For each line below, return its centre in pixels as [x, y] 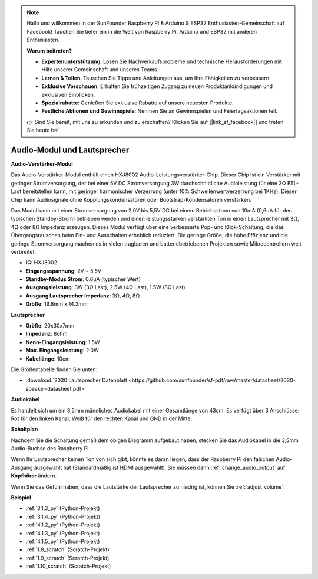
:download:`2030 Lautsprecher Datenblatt [77, 380]
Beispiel [21, 498]
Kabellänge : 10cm [48, 359]
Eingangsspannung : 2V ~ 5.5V [64, 271]
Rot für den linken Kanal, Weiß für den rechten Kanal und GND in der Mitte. [102, 418]
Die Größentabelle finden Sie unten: [54, 369]
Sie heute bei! [43, 130]
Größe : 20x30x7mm [50, 326]
